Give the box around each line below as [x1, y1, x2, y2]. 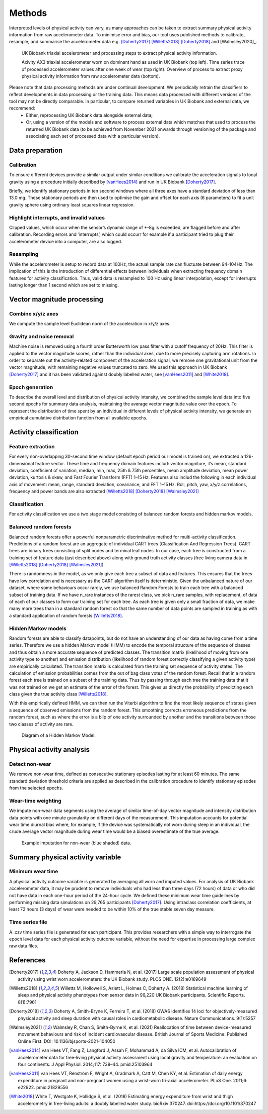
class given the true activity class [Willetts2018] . [9, 691, 108, 697]
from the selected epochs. [9, 785, 63, 791]
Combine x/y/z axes [9, 310, 59, 317]
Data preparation [9, 146, 63, 154]
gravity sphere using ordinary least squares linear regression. [9, 202, 135, 207]
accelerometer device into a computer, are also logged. [9, 238, 123, 244]
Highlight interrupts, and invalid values [9, 214, 105, 221]
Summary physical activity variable [9, 853, 121, 861]
